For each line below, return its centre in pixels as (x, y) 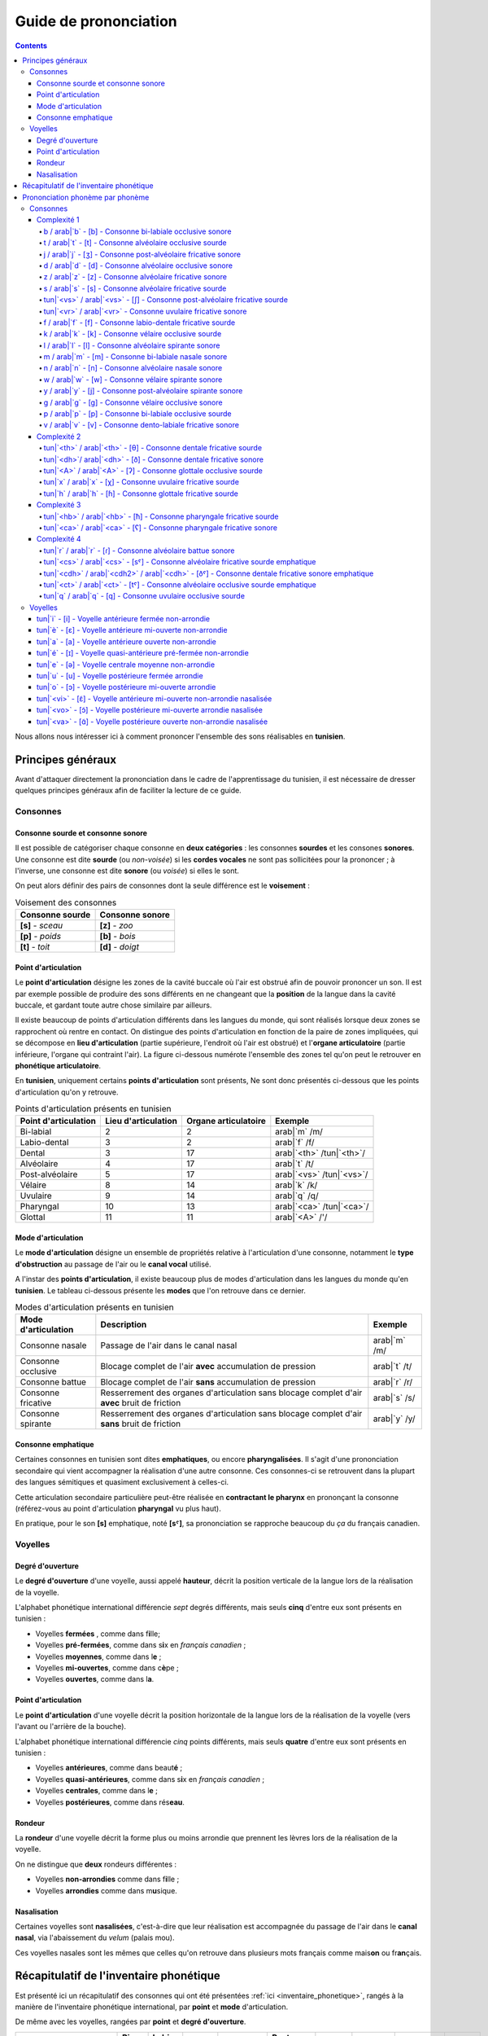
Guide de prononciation (96, 21)
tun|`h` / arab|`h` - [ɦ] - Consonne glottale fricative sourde (141, 494)
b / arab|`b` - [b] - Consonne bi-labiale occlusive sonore (137, 231)
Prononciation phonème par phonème (86, 197)
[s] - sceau (41, 926)
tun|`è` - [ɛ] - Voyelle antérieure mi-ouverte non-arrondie (132, 630)
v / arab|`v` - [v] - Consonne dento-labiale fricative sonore (142, 425)
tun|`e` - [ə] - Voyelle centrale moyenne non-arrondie (126, 665)
